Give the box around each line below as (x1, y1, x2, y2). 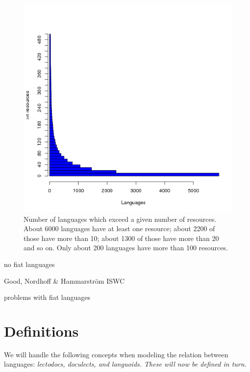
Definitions (4, 320, 79, 341)
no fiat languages (4, 259, 55, 269)
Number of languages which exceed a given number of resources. (24, 213, 217, 224)
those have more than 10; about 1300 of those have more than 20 (24, 233, 219, 243)
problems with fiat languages (4, 292, 90, 302)
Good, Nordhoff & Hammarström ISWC (4, 275, 125, 286)
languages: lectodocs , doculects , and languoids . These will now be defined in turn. (4, 359, 247, 369)
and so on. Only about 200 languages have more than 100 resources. (24, 242, 228, 253)
